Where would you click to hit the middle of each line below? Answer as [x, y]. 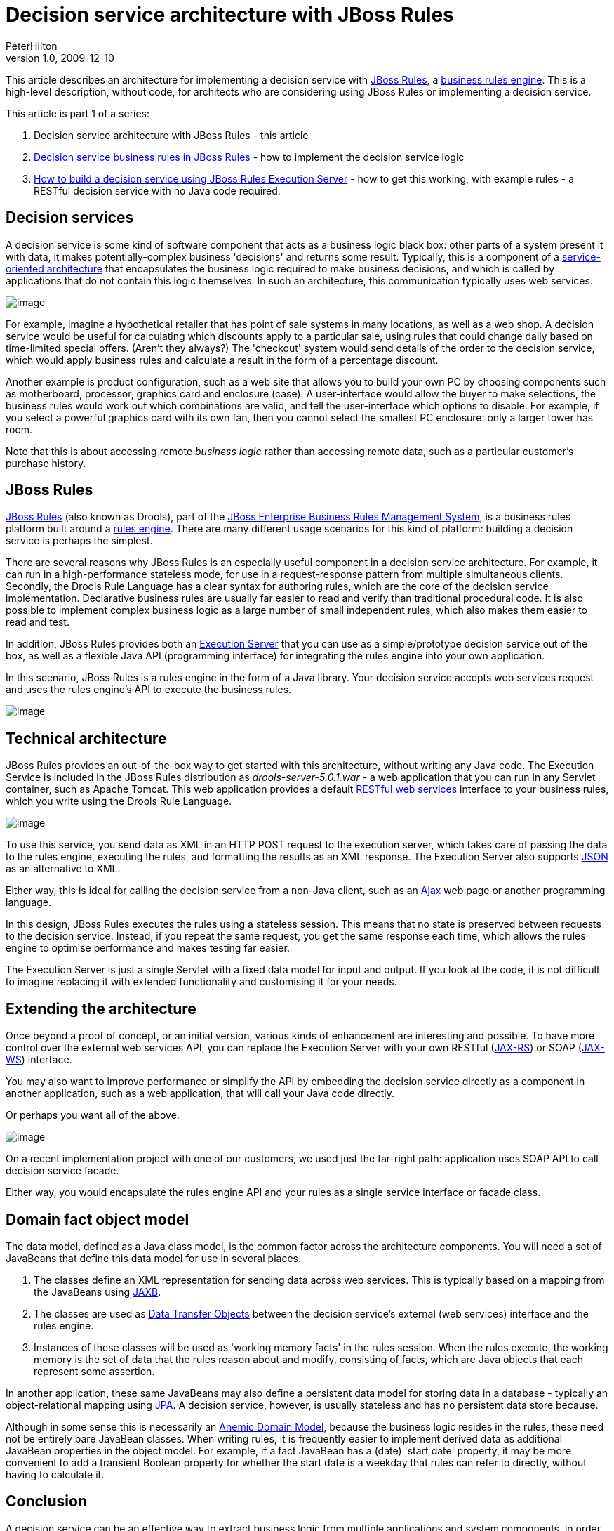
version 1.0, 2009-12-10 [60, 58]
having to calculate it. [55, 1474]
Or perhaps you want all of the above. [93, 1115]
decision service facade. [62, 1171]
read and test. [38, 622]
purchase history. [46, 463]
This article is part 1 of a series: [78, 113]
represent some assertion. [94, 1371]
